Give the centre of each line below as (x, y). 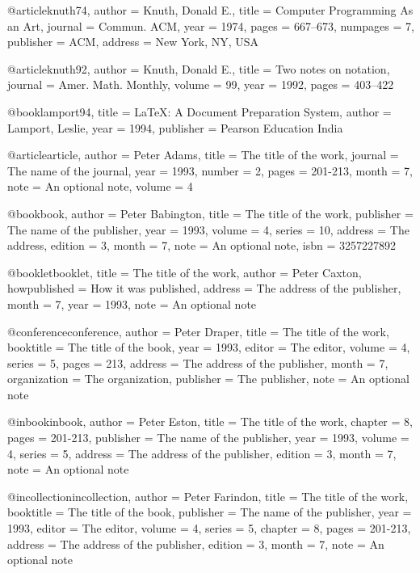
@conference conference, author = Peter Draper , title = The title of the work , (198, 331)
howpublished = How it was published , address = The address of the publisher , (204, 288)
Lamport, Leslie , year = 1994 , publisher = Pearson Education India (175, 127)
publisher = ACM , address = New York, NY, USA (133, 42)
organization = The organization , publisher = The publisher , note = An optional (208, 379)
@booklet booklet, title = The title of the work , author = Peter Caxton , (185, 272)
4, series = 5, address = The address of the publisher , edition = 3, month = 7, (202, 453)
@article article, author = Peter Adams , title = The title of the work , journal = (203, 155)
